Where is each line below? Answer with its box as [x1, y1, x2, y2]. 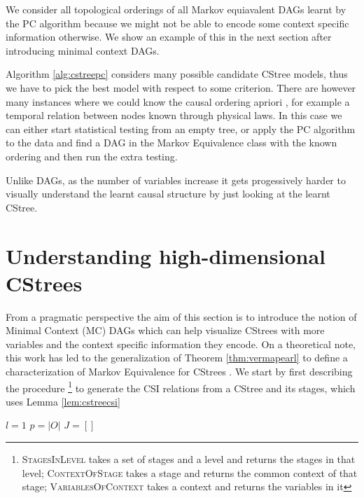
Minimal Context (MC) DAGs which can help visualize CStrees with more [6, 323, 325, 338]
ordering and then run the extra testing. [6, 148, 178, 163]
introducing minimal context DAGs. [6, 43, 160, 57]
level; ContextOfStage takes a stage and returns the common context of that [22, 465, 358, 480]
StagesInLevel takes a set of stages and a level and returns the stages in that [22, 452, 356, 466]
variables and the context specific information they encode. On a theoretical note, [6, 336, 356, 351]
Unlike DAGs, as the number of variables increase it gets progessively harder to [6, 172, 346, 187]
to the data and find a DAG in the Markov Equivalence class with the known [6, 135, 337, 150]
